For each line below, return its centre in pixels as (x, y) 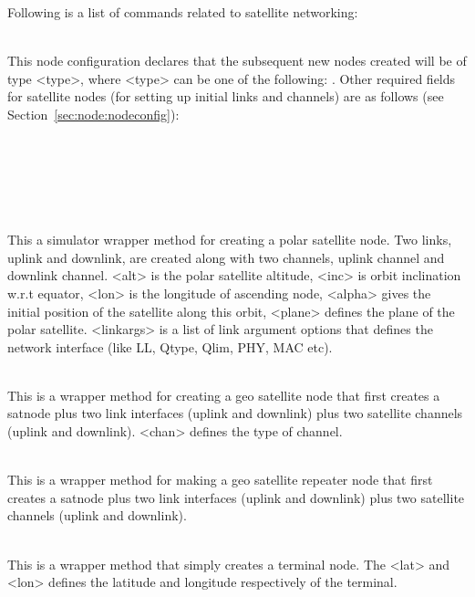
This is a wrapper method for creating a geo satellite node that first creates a (224, 395)
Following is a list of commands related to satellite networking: (183, 12)
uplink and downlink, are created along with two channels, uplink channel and (226, 257)
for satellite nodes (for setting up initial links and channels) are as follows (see (226, 96)
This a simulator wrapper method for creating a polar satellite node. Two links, (230, 240)
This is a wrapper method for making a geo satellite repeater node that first (220, 480)
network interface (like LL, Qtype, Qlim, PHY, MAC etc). (170, 346)
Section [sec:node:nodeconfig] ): (93, 114)
